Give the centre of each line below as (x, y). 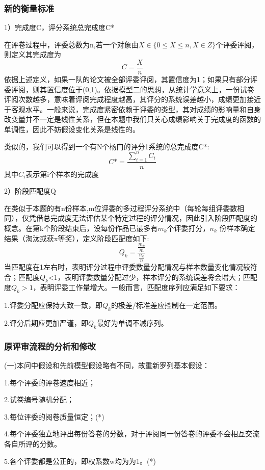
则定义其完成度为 (33, 54)
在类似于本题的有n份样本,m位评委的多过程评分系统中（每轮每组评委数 (121, 208)
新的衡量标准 (29, 8)
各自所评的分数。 (33, 444)
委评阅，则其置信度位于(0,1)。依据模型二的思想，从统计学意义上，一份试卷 (129, 89)
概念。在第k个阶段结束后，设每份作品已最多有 (81, 228)
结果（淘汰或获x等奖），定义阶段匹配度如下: (77, 238)
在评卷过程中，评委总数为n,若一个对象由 (71, 44)
